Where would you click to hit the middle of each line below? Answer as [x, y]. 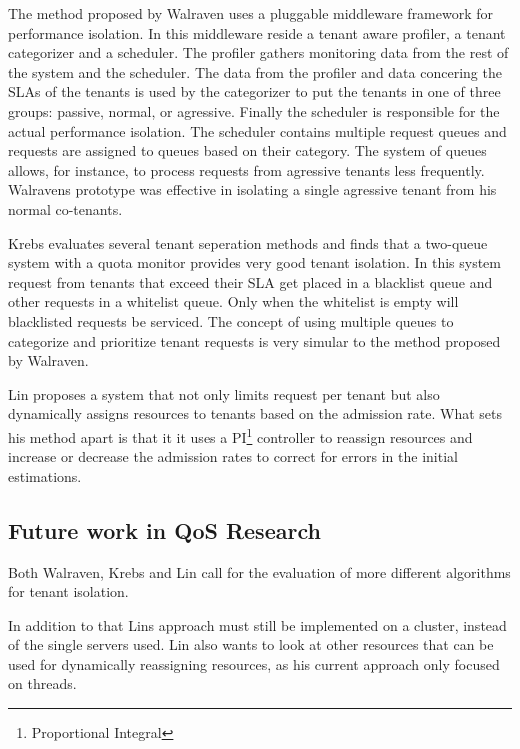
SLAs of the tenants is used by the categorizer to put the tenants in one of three [254, 91]
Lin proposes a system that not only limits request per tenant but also [224, 393]
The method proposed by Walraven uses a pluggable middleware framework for [251, 13]
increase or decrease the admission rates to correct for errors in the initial [233, 456]
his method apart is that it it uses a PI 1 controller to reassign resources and [240, 435]
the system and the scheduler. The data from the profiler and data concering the [255, 71]
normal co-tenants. [65, 208]
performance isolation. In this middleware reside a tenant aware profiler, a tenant [257, 32]
